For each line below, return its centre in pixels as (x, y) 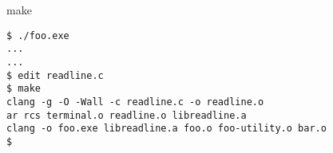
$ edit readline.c (55, 75)
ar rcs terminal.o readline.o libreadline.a (127, 115)
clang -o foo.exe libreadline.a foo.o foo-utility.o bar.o (166, 129)
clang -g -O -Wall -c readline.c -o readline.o (135, 102)
